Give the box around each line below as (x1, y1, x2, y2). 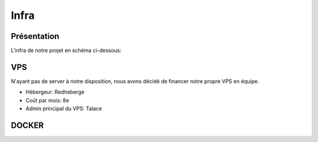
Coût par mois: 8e (25, 97, 69, 104)
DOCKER (11, 120, 44, 130)
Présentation (11, 31, 59, 41)
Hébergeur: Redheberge (25, 88, 85, 95)
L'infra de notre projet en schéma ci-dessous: (11, 47, 122, 54)
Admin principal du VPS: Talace (25, 105, 102, 112)
